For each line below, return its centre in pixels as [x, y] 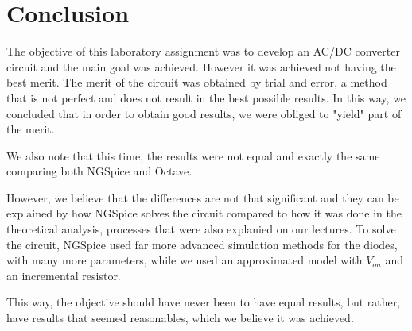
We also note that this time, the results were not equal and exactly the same [193, 155]
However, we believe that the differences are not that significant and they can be [203, 197]
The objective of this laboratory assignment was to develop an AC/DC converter [203, 51]
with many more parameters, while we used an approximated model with [185, 260]
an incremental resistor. [64, 275]
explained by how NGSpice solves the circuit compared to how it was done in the [204, 213]
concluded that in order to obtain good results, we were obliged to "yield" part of [204, 113]
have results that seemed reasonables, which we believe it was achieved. [180, 318]
